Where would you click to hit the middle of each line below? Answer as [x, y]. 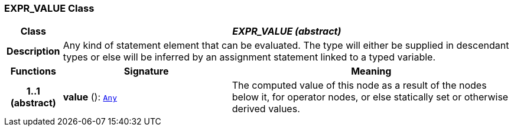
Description [33, 51]
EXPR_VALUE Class [49, 8]
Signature [146, 71]
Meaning [371, 71]
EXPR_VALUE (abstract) [287, 31]
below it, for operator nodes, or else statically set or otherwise [370, 97]
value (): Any [90, 97]
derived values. [266, 109]
